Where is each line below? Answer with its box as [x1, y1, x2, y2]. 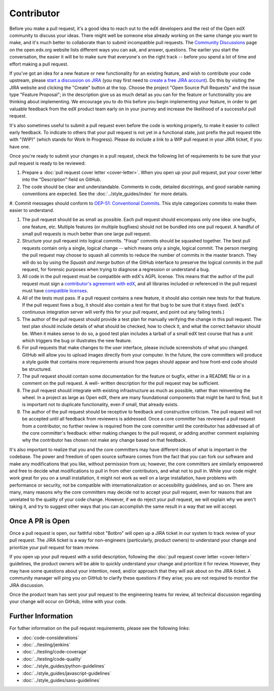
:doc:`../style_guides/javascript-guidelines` [22, 670, 112, 676]
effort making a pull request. [9, 61, 68, 67]
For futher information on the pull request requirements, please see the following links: [9, 625, 190, 632]
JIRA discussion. [9, 582, 44, 588]
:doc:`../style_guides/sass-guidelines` [22, 677, 101, 683]
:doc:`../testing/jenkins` [22, 642, 71, 648]
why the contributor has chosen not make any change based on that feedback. [22, 437, 187, 443]
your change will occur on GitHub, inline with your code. [9, 598, 127, 605]
